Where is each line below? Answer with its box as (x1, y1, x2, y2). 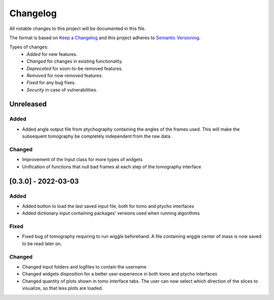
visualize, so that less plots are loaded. (22, 285, 104, 291)
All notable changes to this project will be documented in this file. (9, 25, 146, 32)
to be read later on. (22, 241, 62, 247)
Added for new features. (26, 51, 78, 57)
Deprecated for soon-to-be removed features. (26, 65, 123, 71)
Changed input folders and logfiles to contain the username (22, 263, 147, 269)
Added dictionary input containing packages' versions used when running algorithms (22, 210, 200, 216)
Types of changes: (9, 44, 49, 50)
